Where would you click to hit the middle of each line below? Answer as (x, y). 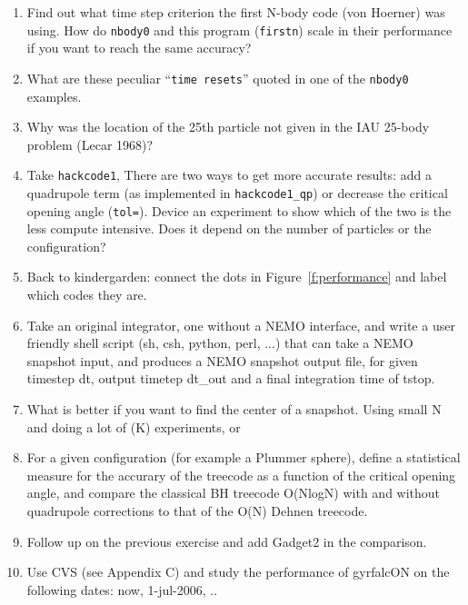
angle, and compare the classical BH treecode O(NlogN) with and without (234, 493)
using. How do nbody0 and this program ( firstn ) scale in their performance (239, 30)
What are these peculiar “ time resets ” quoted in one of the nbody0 (218, 78)
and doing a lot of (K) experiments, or (134, 426)
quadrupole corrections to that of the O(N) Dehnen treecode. (197, 510)
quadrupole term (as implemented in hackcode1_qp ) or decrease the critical (237, 192)
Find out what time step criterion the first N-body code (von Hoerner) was (236, 12)
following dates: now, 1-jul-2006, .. (122, 589)
